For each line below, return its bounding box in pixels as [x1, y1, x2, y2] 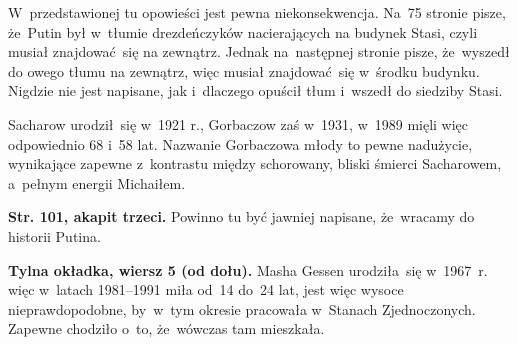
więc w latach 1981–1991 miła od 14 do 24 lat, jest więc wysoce [8, 279, 404, 300]
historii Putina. [8, 225, 101, 246]
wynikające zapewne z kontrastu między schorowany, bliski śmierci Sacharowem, [8, 153, 502, 174]
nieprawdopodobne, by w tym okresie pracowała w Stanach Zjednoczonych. [8, 298, 476, 319]
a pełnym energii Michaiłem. [8, 172, 186, 193]
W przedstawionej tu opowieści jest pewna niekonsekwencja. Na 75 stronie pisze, [8, 2, 506, 22]
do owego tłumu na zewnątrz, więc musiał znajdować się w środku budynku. [8, 60, 480, 81]
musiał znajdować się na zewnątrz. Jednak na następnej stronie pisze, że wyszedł [8, 41, 510, 62]
